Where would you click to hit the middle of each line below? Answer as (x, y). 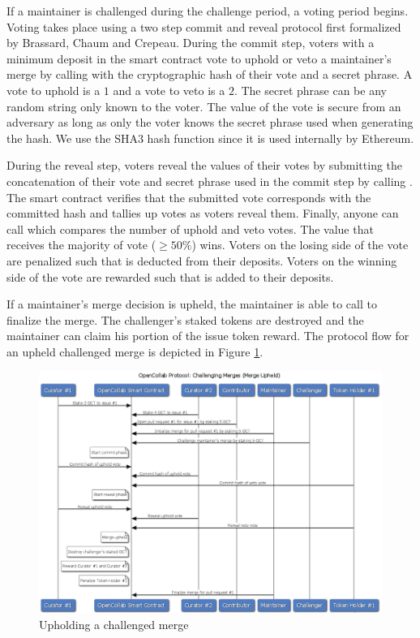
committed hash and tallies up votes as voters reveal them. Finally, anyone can (203, 213)
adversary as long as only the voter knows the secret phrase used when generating (210, 122)
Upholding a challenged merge (114, 624)
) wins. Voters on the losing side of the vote (300, 245)
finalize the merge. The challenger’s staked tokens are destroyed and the (185, 319)
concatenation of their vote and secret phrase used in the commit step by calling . (210, 181)
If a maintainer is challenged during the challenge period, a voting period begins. (208, 11)
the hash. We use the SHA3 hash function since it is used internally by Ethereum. (210, 138)
